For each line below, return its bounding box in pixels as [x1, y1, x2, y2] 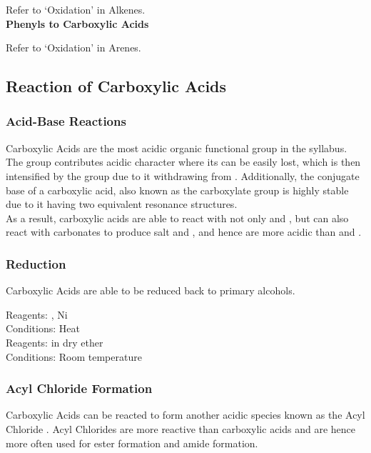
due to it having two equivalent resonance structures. [6, 196, 238, 211]
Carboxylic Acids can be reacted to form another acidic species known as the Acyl [6, 407, 365, 422]
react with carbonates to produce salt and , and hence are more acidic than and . [6, 224, 362, 239]
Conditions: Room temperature [6, 349, 142, 364]
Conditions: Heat [6, 321, 80, 336]
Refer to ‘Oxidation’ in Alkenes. [6, 2, 146, 16]
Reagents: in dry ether [6, 334, 103, 349]
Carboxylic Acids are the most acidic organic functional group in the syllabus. [6, 140, 347, 155]
